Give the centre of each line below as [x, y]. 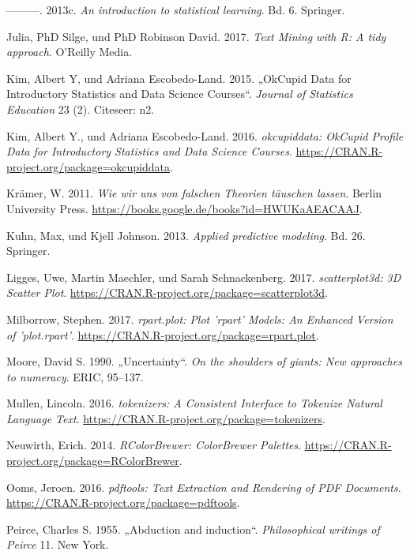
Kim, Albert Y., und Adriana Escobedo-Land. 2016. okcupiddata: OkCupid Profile [205, 135]
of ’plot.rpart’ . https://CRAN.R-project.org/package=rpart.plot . [163, 334]
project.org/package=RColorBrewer [93, 461]
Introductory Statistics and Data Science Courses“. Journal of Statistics [180, 94]
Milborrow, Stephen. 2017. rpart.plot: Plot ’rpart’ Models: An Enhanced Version [200, 319]
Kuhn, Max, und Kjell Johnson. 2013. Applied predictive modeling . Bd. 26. [186, 235]
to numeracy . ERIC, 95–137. [75, 376]
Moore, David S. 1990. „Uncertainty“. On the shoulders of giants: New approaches [204, 361]
